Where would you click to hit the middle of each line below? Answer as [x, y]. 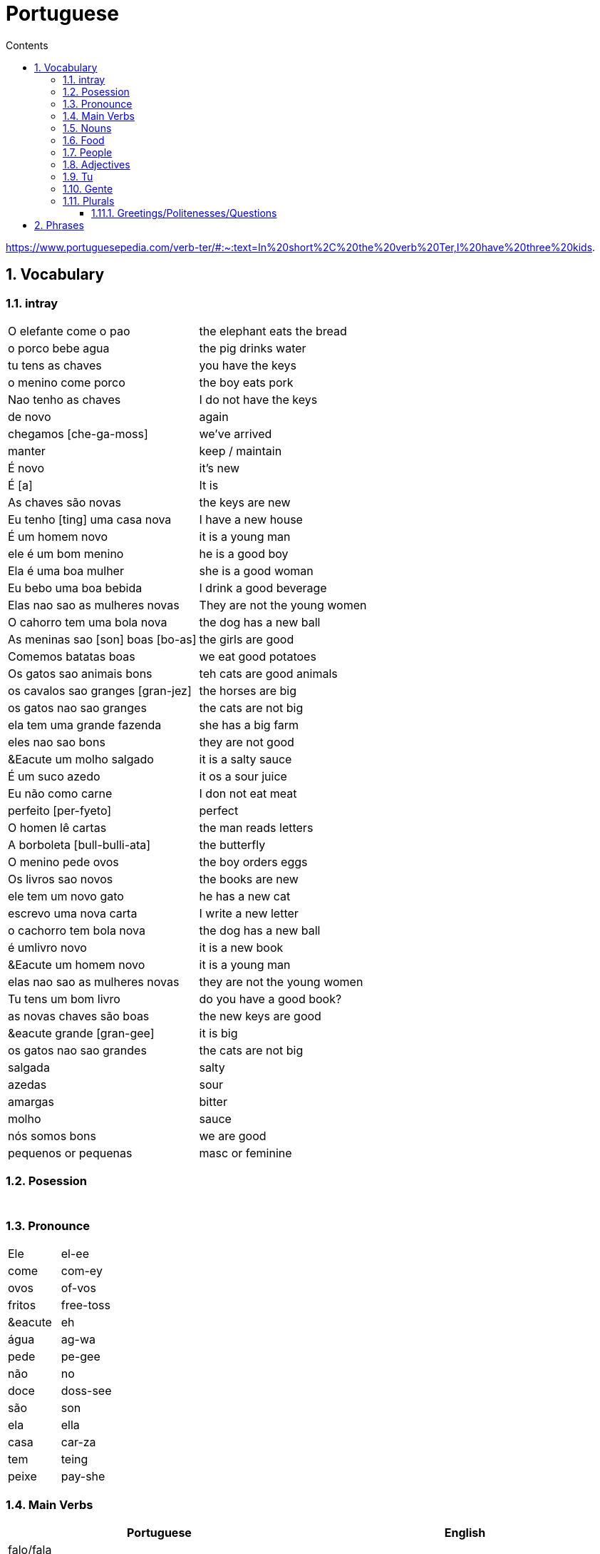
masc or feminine [245, 1153]
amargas [31, 1101]
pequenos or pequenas [70, 1153]
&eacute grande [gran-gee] [81, 1033]
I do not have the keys [258, 399]
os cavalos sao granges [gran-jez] [100, 690]
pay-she [83, 1477]
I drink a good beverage [263, 588]
